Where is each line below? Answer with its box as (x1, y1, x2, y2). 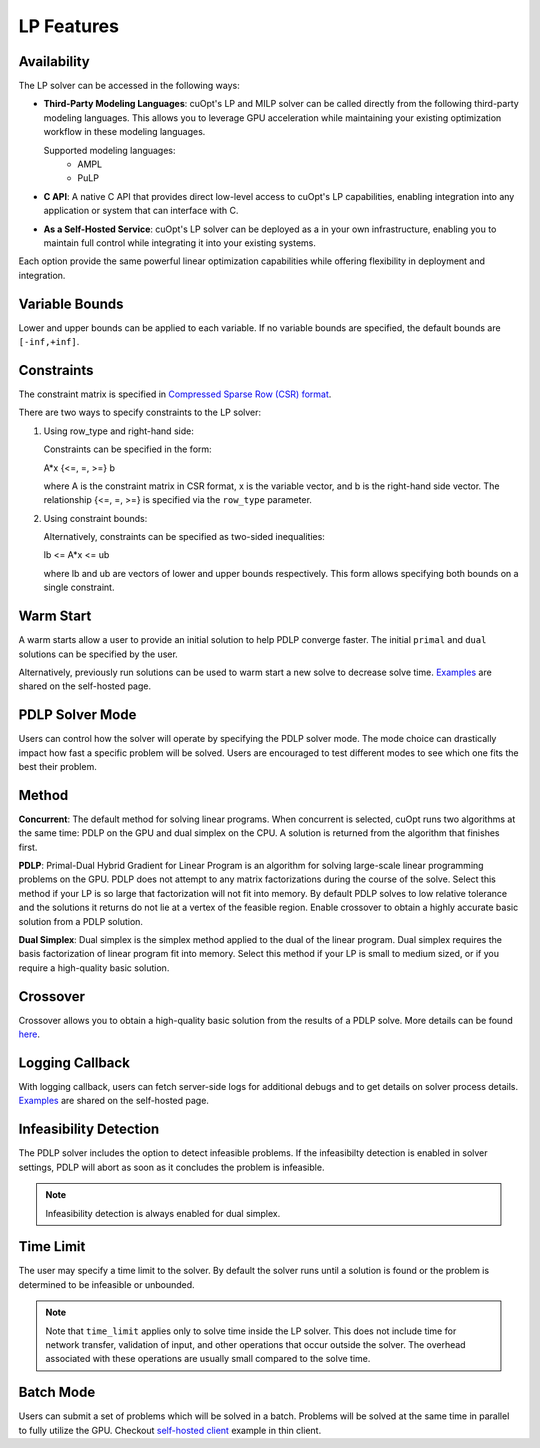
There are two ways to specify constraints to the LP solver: (18, 406, 262, 419)
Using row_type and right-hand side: (43, 425, 194, 437)
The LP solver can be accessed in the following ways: (18, 80, 240, 92)
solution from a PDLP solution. (18, 915, 144, 927)
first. (18, 841, 38, 853)
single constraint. (43, 581, 115, 594)
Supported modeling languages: (43, 144, 176, 156)
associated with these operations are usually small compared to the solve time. (45, 1353, 371, 1365)
